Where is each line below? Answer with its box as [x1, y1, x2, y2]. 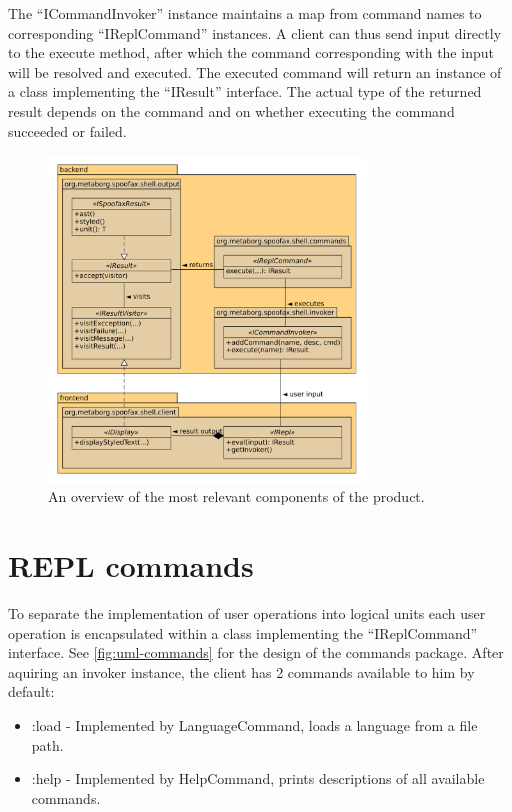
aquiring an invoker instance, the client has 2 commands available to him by [8, 661, 475, 682]
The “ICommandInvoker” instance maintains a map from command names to [8, 3, 482, 23]
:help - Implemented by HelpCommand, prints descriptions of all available [31, 768, 485, 789]
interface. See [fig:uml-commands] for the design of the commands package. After [8, 642, 504, 663]
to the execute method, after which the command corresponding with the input [8, 42, 494, 63]
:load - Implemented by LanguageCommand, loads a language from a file [31, 715, 478, 736]
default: [8, 681, 55, 702]
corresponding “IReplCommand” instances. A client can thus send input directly [8, 22, 502, 43]
